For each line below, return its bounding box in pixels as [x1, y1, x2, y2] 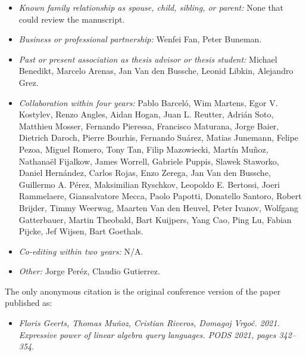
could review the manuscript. [18, 13, 125, 25]
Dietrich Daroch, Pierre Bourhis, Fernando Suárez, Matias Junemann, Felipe [18, 131, 299, 144]
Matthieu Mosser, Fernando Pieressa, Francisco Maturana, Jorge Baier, [18, 119, 279, 132]
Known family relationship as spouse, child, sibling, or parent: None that [18, 1, 284, 13]
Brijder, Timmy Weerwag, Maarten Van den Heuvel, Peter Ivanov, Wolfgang [18, 201, 299, 213]
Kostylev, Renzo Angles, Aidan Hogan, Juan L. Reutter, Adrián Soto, [18, 108, 274, 120]
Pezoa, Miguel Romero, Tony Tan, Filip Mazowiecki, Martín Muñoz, [18, 143, 268, 155]
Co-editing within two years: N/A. [18, 244, 143, 257]
